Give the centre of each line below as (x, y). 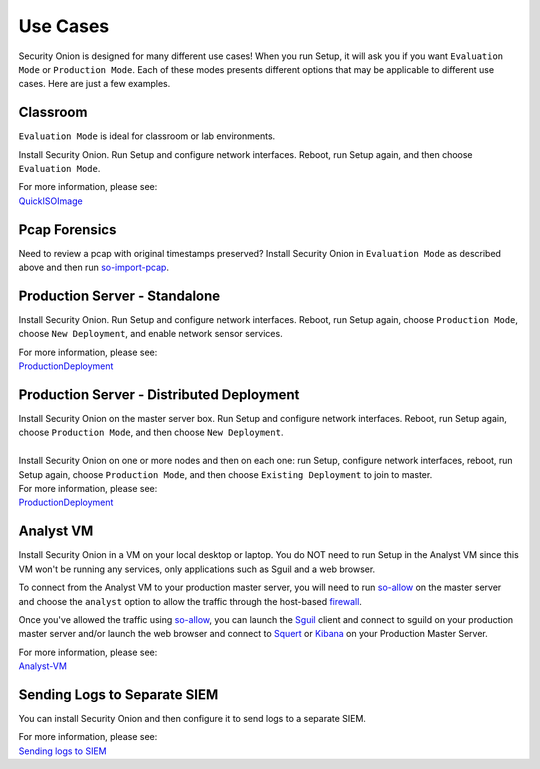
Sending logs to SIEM (62, 751)
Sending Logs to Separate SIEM (118, 694)
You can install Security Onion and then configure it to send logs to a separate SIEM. (192, 718)
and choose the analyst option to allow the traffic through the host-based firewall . (190, 601)
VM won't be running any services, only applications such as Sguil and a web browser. (197, 569)
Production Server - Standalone (119, 295)
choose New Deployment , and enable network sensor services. (151, 334)
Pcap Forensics (67, 229)
